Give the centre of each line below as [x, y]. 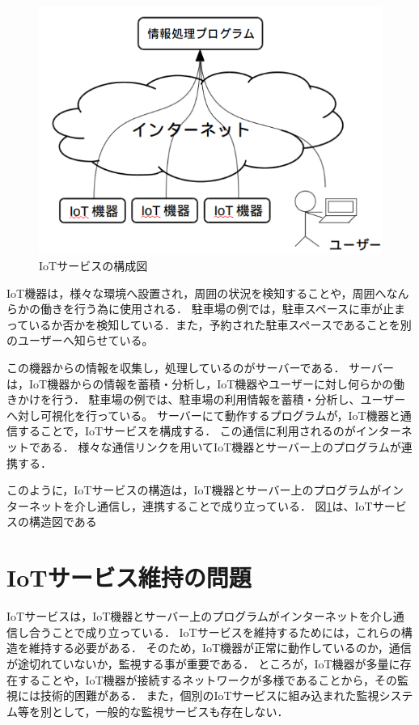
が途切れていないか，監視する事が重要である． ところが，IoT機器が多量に [203, 663]
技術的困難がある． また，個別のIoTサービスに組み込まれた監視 [209, 695]
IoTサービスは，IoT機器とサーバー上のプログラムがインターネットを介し [200, 616]
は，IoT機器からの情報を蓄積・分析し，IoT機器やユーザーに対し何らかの [200, 383]
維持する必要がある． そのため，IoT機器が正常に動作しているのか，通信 [220, 648]
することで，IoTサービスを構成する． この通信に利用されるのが [186, 431]
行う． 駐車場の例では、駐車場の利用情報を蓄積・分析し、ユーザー [229, 399]
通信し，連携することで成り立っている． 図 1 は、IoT [235, 505]
